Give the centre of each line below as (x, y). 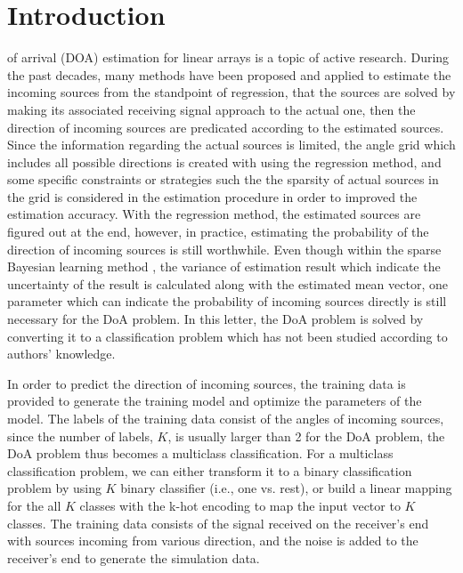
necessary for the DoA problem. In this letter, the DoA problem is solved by (215, 319)
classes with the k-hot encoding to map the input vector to (240, 505)
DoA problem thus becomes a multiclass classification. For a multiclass (200, 453)
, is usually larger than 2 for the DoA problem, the (306, 436)
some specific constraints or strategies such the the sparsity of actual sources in (223, 179)
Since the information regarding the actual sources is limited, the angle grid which (231, 145)
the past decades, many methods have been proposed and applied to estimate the (229, 74)
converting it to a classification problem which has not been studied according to (227, 336)
